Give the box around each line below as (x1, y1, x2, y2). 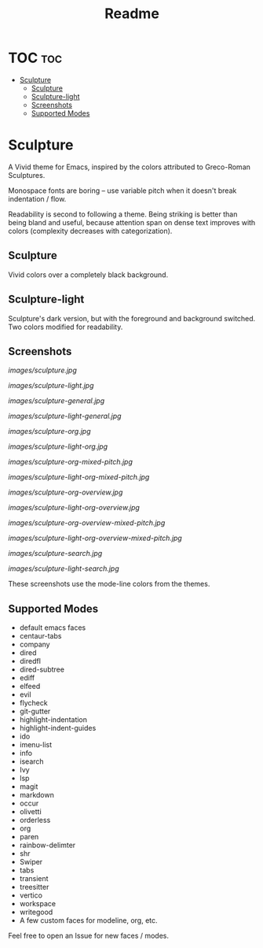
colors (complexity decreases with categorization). (8, 226, 173, 235)
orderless (19, 816, 51, 825)
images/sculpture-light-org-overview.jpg (8, 503, 140, 513)
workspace (19, 899, 57, 909)
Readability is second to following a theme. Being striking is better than (8, 209, 238, 219)
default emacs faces (19, 623, 86, 632)
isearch (19, 757, 45, 766)
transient (19, 874, 49, 883)
